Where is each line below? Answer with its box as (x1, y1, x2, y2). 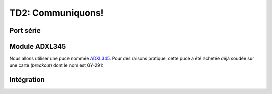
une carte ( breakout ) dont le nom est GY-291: (9, 62, 103, 68)
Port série (9, 26, 41, 35)
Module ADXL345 (9, 42, 66, 51)
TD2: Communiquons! (9, 7, 104, 18)
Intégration (9, 75, 45, 84)
